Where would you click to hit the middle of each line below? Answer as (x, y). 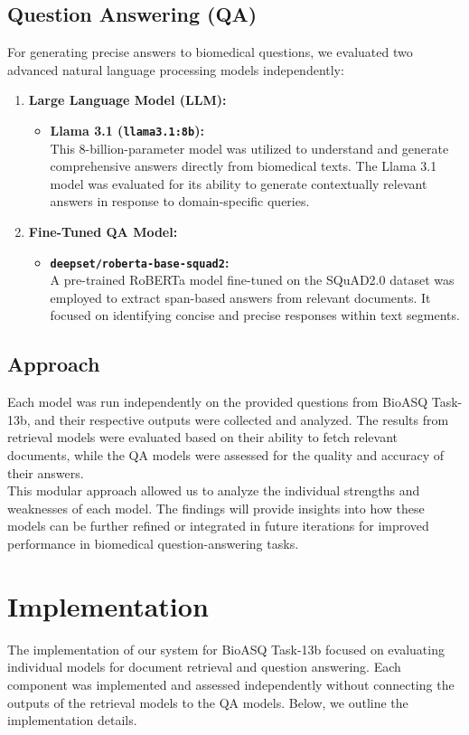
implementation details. (72, 720)
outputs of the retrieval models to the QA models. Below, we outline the (208, 702)
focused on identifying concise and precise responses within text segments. (255, 315)
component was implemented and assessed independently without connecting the (231, 684)
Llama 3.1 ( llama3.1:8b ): (127, 130)
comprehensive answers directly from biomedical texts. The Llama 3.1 (244, 166)
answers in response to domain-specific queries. (180, 201)
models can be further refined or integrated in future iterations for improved (218, 526)
